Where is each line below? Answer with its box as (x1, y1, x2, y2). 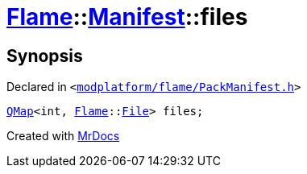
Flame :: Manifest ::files (6, 3, 248, 31)
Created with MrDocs (6, 129, 120, 143)
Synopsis (6, 45, 83, 66)
